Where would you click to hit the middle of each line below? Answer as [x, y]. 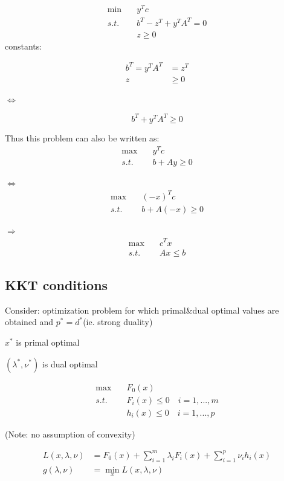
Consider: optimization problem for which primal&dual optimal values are [142, 310]
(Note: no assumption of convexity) [70, 434]
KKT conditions [56, 284]
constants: [24, 46]
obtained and [29, 322]
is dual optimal [70, 363]
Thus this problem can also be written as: [82, 137]
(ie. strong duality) [118, 322]
